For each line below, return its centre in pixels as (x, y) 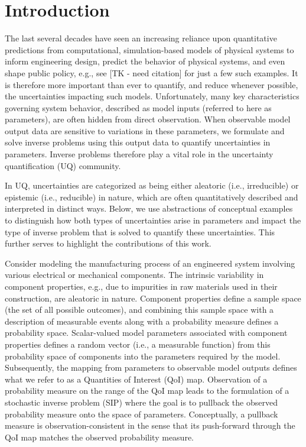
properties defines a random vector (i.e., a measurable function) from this (138, 344)
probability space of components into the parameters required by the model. (143, 356)
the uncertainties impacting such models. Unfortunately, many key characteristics (152, 96)
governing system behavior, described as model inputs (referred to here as (138, 107)
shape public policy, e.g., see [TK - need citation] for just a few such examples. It (152, 72)
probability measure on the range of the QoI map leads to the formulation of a (147, 391)
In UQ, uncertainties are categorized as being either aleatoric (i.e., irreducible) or (152, 185)
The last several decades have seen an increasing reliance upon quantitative (141, 38)
